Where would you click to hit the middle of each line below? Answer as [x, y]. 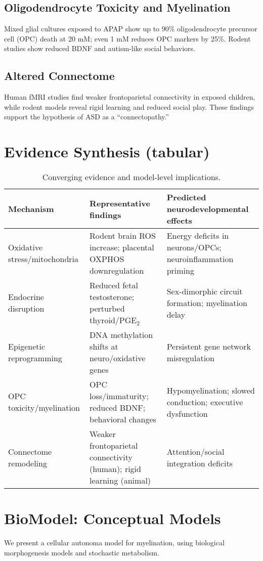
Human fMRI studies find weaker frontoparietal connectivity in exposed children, [130, 97]
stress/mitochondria [43, 259]
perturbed [107, 309]
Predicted [186, 197]
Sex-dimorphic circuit [205, 291]
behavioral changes [123, 419]
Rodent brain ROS [123, 236]
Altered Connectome [59, 76]
